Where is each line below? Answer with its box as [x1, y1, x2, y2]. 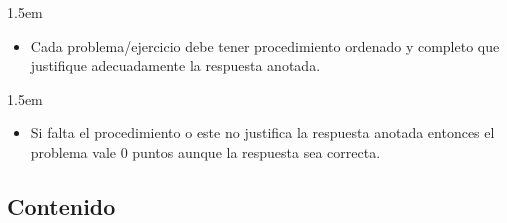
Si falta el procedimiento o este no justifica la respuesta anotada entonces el [30, 122, 495, 143]
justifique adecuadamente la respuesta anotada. [30, 55, 321, 76]
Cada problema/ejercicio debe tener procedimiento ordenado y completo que [30, 35, 500, 56]
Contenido [7, 190, 116, 221]
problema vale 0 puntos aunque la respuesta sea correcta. [30, 141, 381, 162]
